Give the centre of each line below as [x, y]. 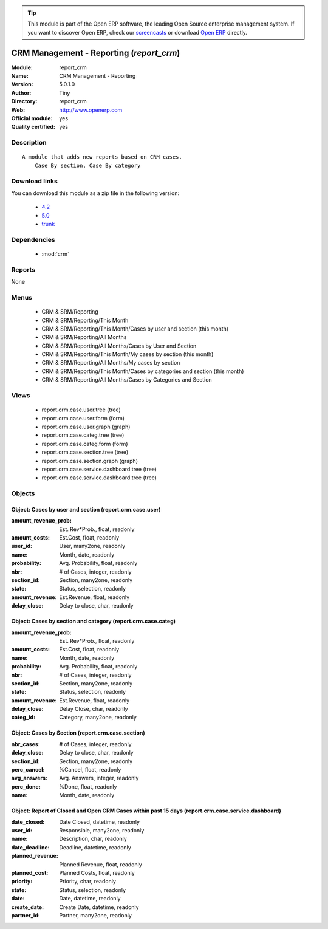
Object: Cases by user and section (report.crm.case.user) [86, 509]
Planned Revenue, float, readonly [101, 864]
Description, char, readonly [93, 839]
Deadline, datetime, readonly [95, 847]
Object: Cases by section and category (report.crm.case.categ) [94, 621]
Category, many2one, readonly [98, 718]
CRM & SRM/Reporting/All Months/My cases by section [111, 363]
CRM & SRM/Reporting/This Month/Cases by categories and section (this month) [143, 371]
